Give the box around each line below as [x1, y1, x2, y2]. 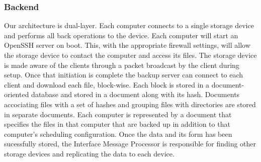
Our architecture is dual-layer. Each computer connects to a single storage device [4, 20, 254, 31]
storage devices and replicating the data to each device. [4, 148, 175, 158]
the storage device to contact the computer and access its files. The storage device [4, 50, 257, 60]
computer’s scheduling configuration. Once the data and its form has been [4, 128, 232, 139]
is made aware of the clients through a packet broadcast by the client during [4, 59, 239, 70]
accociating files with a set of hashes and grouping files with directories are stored [4, 99, 256, 109]
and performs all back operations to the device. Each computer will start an [4, 30, 238, 40]
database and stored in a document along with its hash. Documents [31, 89, 240, 100]
